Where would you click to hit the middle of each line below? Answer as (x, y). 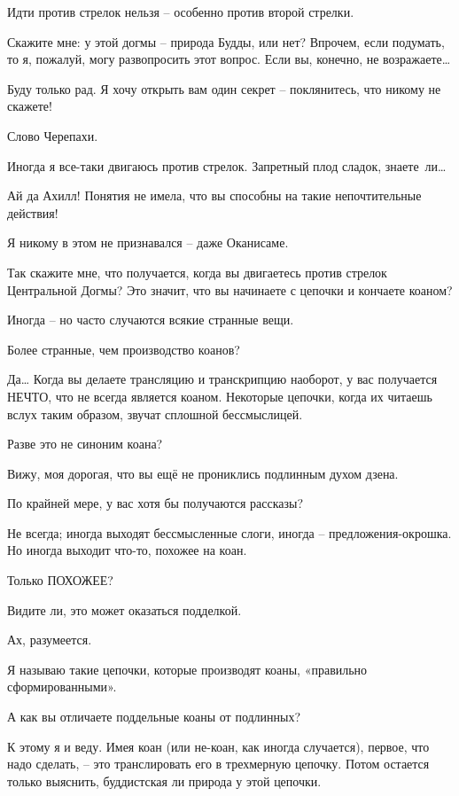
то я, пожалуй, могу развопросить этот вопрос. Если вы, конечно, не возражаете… (229, 59)
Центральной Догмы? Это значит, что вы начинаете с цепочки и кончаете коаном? (230, 289)
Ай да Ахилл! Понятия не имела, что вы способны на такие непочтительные (214, 195)
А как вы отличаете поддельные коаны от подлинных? (154, 717)
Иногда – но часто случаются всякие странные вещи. (151, 320)
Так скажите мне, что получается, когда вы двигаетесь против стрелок (197, 272)
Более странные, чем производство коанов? (124, 349)
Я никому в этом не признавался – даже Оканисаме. (148, 242)
